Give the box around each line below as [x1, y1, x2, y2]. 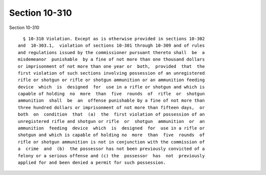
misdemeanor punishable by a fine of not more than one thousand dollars [18, 57, 205, 62]
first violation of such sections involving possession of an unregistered [18, 70, 205, 76]
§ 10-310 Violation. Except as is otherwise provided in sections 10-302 [23, 36, 205, 41]
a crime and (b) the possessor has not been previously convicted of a [18, 146, 205, 152]
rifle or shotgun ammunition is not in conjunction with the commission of [18, 139, 205, 145]
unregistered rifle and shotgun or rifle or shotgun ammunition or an [18, 118, 205, 124]
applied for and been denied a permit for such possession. [18, 160, 166, 165]
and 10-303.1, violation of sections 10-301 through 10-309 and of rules [18, 43, 205, 49]
